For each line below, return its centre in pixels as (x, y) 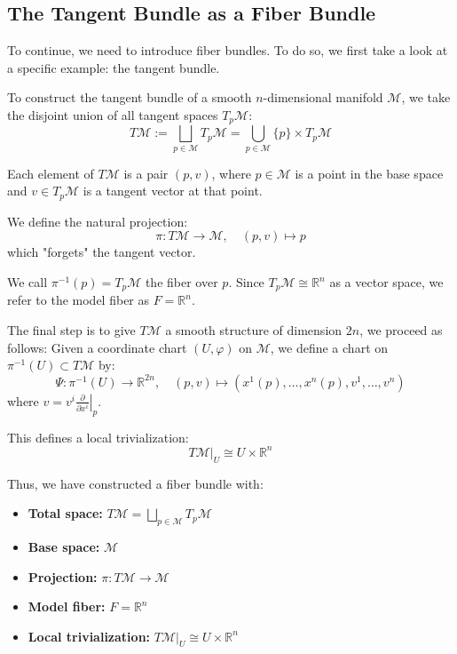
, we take (426, 97)
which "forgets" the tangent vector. (102, 252)
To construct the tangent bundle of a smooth (130, 97)
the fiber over (181, 282)
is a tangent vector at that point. (173, 191)
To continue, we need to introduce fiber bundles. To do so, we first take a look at (228, 50)
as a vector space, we (386, 282)
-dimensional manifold (323, 97)
